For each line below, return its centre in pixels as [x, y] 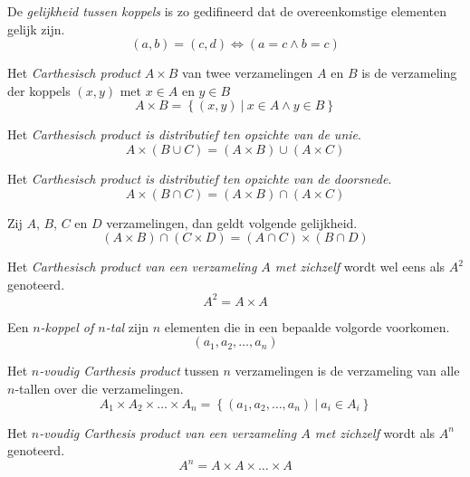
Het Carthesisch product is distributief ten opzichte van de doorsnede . [200, 178]
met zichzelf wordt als [375, 432]
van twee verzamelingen [248, 73]
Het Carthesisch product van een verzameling [132, 267]
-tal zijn [127, 326]
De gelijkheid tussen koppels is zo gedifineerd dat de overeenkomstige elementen [227, 11]
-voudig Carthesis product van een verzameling [168, 432]
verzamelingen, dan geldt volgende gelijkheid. [232, 222]
